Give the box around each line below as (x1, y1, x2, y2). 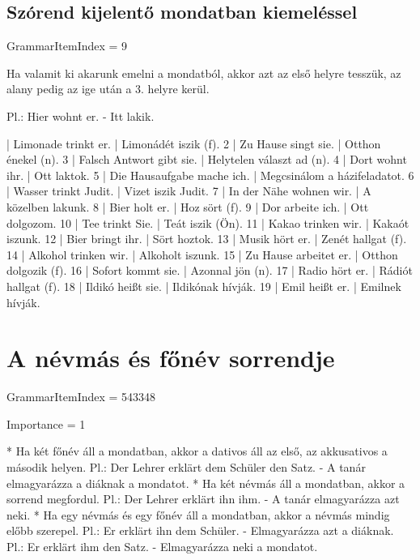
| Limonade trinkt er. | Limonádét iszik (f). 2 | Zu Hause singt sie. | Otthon (6, 135, 381, 152)
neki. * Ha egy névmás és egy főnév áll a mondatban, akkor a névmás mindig (6, 506, 390, 523)
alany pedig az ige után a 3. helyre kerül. (6, 80, 210, 97)
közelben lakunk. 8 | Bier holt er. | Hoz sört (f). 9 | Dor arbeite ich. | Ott (6, 198, 369, 215)
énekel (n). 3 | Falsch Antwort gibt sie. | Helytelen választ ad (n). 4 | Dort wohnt (6, 151, 407, 168)
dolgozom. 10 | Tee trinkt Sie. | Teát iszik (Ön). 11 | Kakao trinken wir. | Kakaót (6, 214, 409, 231)
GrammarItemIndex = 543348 (6, 388, 156, 405)
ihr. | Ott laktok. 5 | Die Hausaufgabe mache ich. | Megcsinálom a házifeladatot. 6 (6, 166, 414, 183)
